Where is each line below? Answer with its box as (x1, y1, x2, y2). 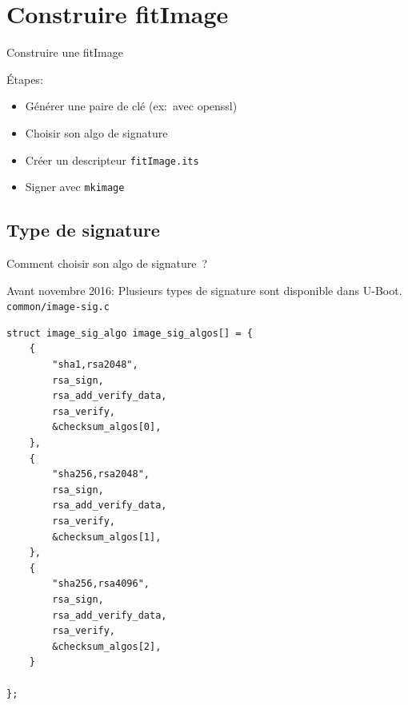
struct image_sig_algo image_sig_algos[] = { (6, 327, 253, 339)
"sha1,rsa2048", (52, 359, 138, 371)
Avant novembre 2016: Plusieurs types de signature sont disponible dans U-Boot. (6, 281, 402, 298)
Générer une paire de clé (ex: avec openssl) (25, 98, 238, 114)
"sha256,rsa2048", (52, 468, 150, 480)
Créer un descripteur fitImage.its (25, 151, 199, 168)
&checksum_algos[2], (52, 640, 162, 652)
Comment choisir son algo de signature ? (6, 255, 208, 272)
